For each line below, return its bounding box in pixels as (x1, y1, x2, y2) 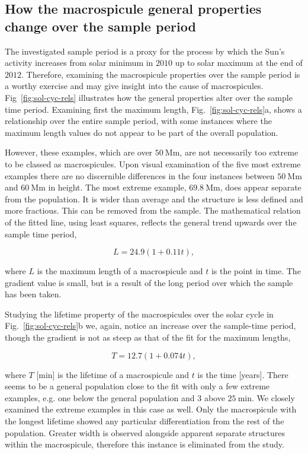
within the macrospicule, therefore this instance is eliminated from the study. (5, 438, 284, 450)
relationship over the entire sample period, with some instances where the (5, 115, 272, 127)
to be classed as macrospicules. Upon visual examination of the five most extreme (5, 157, 301, 170)
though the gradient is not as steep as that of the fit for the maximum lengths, (5, 331, 291, 344)
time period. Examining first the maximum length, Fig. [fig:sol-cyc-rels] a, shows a (5, 103, 302, 115)
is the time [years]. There (197, 368, 288, 380)
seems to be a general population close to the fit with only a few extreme (5, 380, 270, 392)
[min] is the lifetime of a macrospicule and (36, 368, 189, 380)
